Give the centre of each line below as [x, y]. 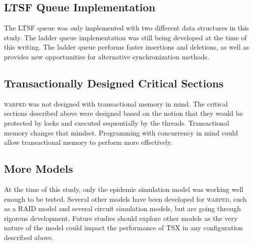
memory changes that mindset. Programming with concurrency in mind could [121, 132]
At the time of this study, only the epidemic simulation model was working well [124, 189]
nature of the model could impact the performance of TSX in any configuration [124, 228]
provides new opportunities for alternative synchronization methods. [107, 56]
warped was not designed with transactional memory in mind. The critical [116, 103]
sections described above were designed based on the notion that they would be [124, 113]
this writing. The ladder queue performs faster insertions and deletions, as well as [127, 47]
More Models [39, 169]
